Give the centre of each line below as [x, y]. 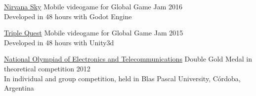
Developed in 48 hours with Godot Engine [68, 16]
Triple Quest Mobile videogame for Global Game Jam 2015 [94, 33]
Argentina [19, 88]
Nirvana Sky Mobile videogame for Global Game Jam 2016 [93, 6]
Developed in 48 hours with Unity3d [59, 42]
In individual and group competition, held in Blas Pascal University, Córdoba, [122, 78]
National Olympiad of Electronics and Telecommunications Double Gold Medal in [128, 59]
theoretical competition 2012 [47, 68]
